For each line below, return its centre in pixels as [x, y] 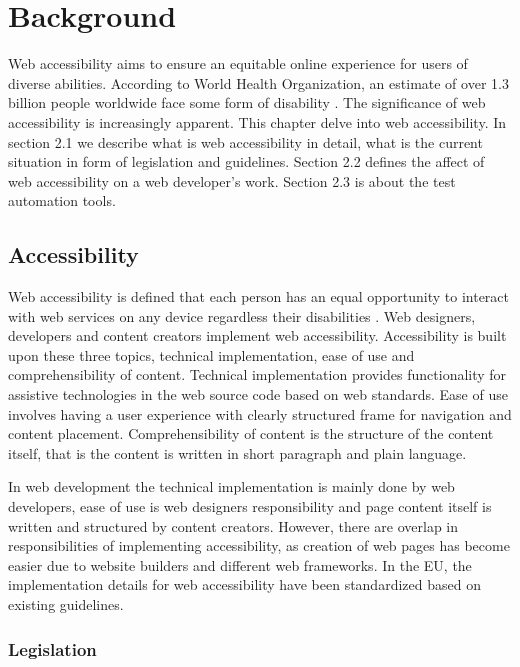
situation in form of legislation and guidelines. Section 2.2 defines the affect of [246, 161]
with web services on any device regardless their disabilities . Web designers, [242, 315]
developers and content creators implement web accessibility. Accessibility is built [257, 335]
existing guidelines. [66, 603]
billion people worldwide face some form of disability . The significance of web [247, 102]
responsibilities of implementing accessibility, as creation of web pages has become [259, 545]
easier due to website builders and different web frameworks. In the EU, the [240, 564]
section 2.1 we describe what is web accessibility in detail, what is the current [245, 141]
